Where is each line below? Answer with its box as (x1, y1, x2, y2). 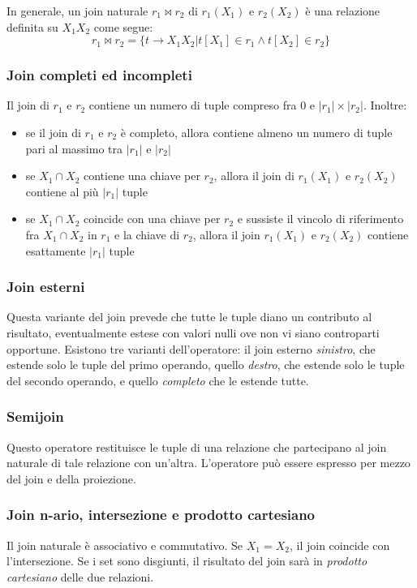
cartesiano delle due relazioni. (6, 568, 154, 585)
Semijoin (6, 406, 64, 427)
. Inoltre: (363, 97, 407, 114)
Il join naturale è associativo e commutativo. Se (6, 536, 243, 553)
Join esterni (6, 277, 85, 297)
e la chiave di (114, 225, 180, 242)
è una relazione (305, 2, 380, 19)
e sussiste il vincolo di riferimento (237, 210, 404, 227)
